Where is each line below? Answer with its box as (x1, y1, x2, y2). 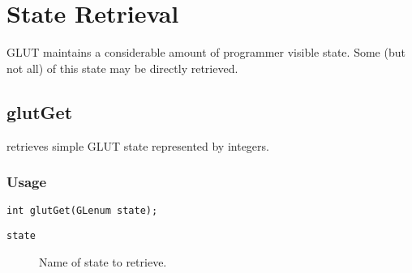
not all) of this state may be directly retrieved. (6, 59, 238, 76)
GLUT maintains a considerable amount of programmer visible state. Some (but (6, 44, 406, 61)
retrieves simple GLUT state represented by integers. (6, 137, 269, 154)
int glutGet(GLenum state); (6, 205, 158, 217)
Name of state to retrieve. (39, 253, 167, 270)
